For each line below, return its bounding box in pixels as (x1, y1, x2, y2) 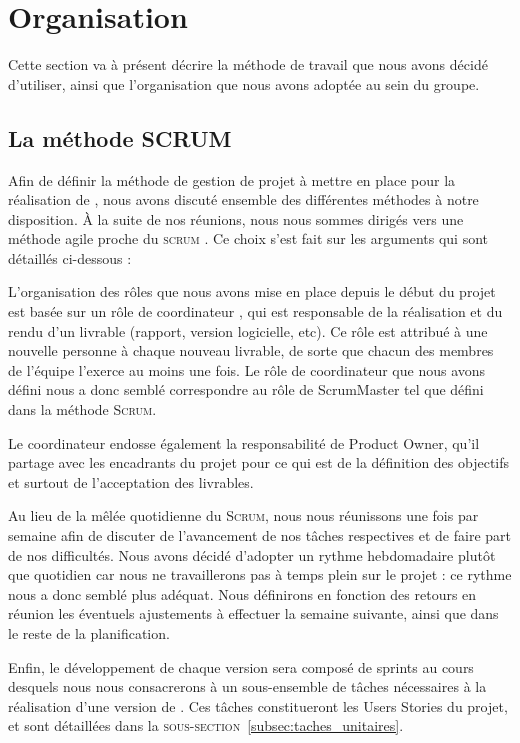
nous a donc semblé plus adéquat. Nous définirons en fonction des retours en (8, 583, 477, 604)
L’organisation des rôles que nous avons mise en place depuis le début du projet (8, 281, 496, 302)
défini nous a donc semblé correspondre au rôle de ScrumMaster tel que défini (8, 379, 484, 400)
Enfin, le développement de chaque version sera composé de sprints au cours (8, 656, 474, 677)
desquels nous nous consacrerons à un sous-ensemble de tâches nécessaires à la (8, 676, 487, 697)
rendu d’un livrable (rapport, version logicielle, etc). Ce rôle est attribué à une (8, 320, 488, 341)
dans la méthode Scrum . (8, 399, 157, 420)
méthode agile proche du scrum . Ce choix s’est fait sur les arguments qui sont (8, 228, 489, 249)
